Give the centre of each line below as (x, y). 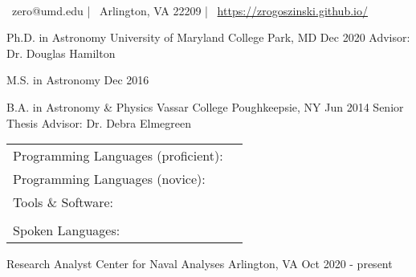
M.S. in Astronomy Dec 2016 (78, 80)
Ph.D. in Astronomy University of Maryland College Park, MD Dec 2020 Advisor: (208, 37)
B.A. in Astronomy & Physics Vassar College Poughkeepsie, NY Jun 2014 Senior (205, 106)
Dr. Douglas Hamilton (61, 53)
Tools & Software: (63, 202)
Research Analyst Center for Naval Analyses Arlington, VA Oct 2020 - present (200, 264)
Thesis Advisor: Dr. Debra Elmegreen (99, 122)
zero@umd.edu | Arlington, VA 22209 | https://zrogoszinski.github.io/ (190, 10)
